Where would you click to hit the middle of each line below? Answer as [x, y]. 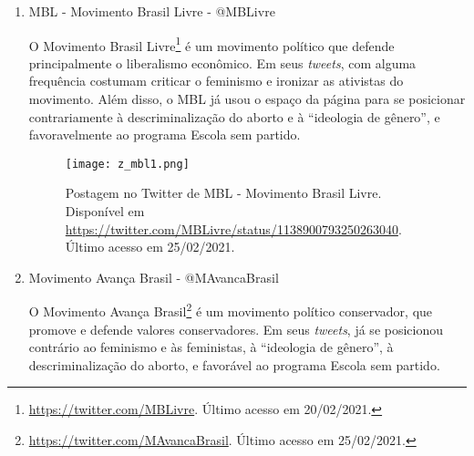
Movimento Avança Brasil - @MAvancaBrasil [154, 277]
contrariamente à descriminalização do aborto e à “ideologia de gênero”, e [234, 116]
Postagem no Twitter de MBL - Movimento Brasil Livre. [223, 193]
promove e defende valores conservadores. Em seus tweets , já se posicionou [236, 329]
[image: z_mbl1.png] [127, 164]
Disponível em [105, 211]
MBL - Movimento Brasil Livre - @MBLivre [152, 11]
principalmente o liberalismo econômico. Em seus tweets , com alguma [222, 62]
